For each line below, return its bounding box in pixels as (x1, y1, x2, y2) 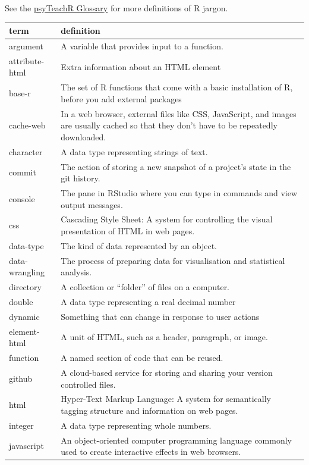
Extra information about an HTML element (61, 60, 221, 73)
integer (9, 419, 34, 431)
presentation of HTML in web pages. (61, 225, 195, 237)
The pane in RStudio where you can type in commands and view (61, 186, 298, 199)
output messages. (61, 198, 123, 210)
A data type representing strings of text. (61, 145, 208, 158)
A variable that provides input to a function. (61, 39, 223, 52)
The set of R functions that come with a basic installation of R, (61, 81, 293, 93)
